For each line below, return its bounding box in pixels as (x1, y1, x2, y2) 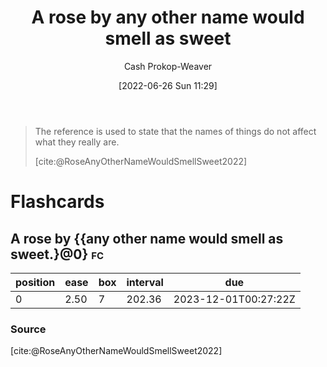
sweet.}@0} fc (10, 246, 105, 263)
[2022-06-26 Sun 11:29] (118, 79, 218, 91)
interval (126, 275, 164, 289)
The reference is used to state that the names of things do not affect (34, 125, 317, 137)
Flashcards (10, 191, 105, 213)
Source (10, 322, 47, 336)
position (15, 275, 56, 289)
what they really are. (34, 136, 120, 148)
